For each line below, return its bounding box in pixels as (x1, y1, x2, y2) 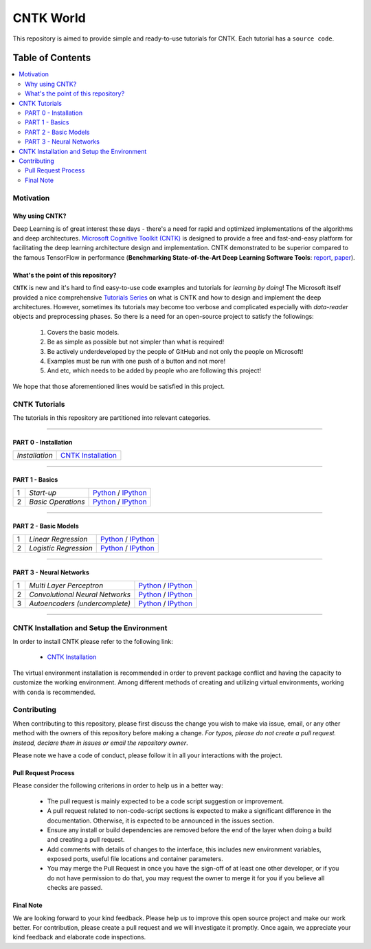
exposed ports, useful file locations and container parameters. (47, 855, 223, 863)
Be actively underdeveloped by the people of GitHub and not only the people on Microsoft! (47, 347, 304, 355)
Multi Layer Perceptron (29, 581, 104, 590)
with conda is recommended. (12, 688, 96, 696)
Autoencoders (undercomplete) (29, 599, 131, 608)
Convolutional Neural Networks (29, 590, 131, 599)
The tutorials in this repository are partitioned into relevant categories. (12, 413, 211, 422)
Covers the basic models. (47, 328, 120, 336)
